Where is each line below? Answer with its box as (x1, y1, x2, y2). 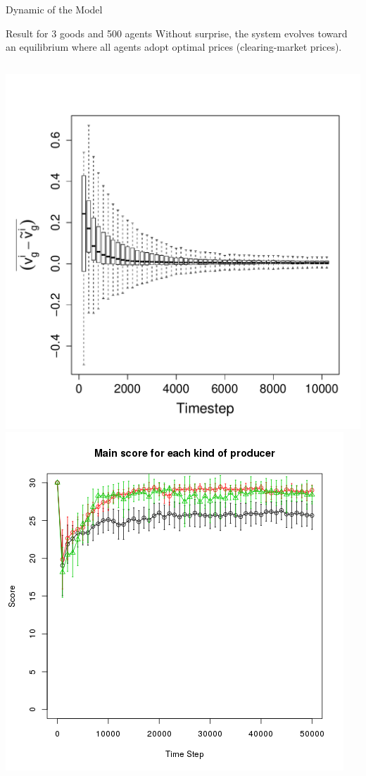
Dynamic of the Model (6, 2, 103, 16)
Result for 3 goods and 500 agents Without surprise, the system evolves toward (6, 25, 348, 40)
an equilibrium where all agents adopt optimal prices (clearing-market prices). (6, 39, 342, 54)
